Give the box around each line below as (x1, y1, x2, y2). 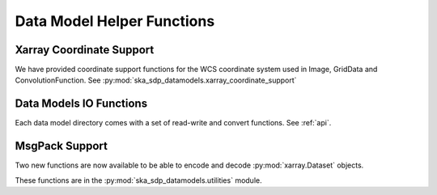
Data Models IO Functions (15, 97, 148, 111)
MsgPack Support (15, 139, 108, 153)
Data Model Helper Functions (15, 12, 215, 30)
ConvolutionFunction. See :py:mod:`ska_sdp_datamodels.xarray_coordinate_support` (15, 75, 297, 85)
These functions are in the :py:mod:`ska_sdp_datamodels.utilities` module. (15, 175, 262, 185)
